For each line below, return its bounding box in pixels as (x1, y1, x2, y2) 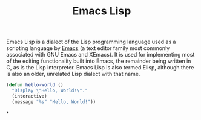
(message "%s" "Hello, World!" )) (12, 98, 96, 105)
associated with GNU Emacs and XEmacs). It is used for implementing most (6, 51, 195, 58)
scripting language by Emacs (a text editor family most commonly (6, 45, 170, 52)
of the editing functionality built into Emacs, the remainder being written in (6, 57, 191, 65)
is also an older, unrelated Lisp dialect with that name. (6, 71, 140, 78)
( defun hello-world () (6, 82, 64, 88)
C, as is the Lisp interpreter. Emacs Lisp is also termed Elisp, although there (6, 64, 194, 71)
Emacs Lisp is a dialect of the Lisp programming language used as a (6, 38, 176, 46)
